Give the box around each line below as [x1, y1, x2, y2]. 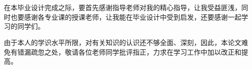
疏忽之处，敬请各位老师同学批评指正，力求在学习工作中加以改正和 [31, 46, 241, 57]
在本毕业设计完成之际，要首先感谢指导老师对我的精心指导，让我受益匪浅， [4, 2, 241, 12]
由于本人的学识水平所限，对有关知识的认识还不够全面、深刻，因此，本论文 [4, 37, 241, 47]
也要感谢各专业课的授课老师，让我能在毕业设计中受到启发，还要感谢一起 [10, 11, 241, 22]
